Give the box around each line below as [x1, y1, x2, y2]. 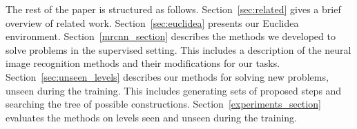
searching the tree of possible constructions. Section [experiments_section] [6, 97, 321, 111]
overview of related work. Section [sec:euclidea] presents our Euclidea [6, 15, 299, 30]
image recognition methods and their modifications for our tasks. [6, 56, 280, 70]
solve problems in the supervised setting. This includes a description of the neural [6, 42, 351, 57]
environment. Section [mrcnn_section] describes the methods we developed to [6, 29, 336, 43]
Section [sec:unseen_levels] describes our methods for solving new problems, [6, 69, 329, 83]
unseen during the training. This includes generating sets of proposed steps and [6, 83, 342, 97]
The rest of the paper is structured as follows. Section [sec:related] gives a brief [6, 2, 341, 16]
